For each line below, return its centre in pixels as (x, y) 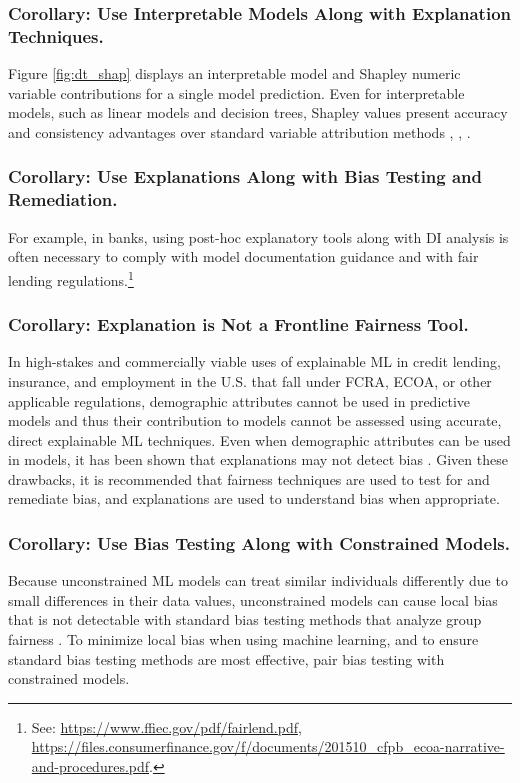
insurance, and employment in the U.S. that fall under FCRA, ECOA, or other (250, 380)
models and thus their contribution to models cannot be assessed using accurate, (255, 420)
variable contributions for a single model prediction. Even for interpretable (236, 92)
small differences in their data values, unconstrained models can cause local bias (253, 599)
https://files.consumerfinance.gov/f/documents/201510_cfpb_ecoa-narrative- (268, 746)
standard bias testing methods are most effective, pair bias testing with (226, 658)
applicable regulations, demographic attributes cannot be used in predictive (239, 400)
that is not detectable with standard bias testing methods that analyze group (245, 619)
